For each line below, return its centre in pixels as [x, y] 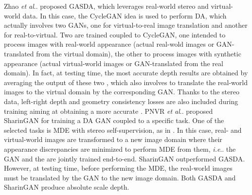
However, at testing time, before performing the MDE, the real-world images [118, 168]
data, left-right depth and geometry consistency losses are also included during [121, 101]
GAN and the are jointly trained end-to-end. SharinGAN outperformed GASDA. [125, 158]
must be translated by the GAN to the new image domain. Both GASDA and [120, 177]
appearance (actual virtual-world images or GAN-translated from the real [114, 63]
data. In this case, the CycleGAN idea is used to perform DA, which [125, 15]
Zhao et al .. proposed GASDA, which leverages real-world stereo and [106, 6]
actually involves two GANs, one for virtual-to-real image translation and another [126, 25]
